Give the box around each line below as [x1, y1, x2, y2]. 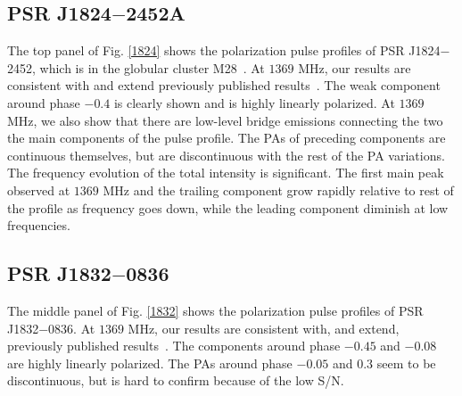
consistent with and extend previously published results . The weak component [7, 76, 441, 95]
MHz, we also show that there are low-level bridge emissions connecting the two [7, 111, 443, 129]
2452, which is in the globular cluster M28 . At [7, 58, 265, 77]
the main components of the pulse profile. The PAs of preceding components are [7, 128, 446, 147]
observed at [7, 180, 70, 199]
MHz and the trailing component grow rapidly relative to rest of [103, 180, 454, 199]
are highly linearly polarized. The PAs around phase [7, 353, 293, 372]
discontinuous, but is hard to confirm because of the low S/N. [7, 371, 344, 390]
